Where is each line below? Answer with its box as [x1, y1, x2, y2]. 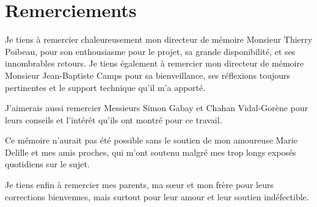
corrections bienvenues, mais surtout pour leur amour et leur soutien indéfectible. [5, 190, 309, 203]
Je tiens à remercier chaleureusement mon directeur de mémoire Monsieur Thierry [5, 33, 313, 46]
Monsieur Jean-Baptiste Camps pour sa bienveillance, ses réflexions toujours [5, 68, 291, 81]
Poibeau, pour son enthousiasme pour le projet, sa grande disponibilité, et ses [5, 45, 296, 57]
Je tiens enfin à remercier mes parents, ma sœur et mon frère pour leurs [5, 178, 274, 191]
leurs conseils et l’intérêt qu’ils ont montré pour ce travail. [5, 113, 222, 126]
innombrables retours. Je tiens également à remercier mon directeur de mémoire [5, 57, 304, 70]
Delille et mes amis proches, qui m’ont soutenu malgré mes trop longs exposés [5, 145, 296, 158]
